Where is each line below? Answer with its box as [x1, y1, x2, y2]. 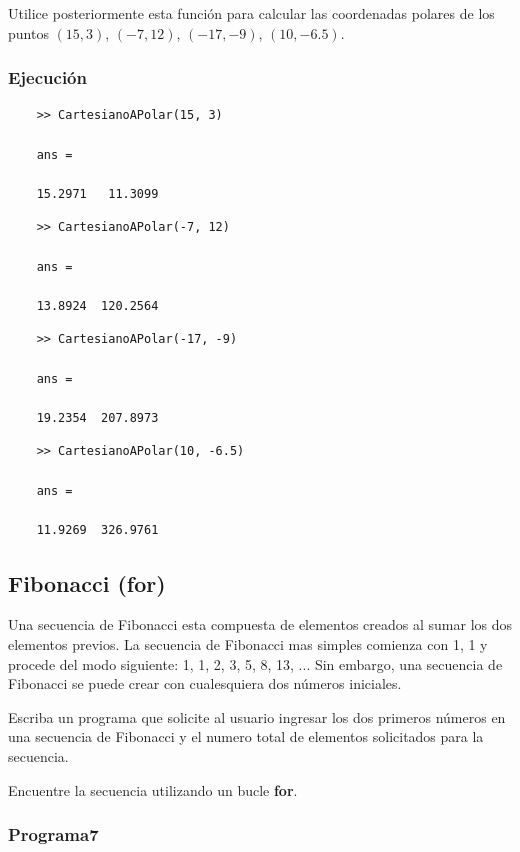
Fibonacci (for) [8, 567, 166, 598]
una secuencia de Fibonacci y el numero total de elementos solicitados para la [8, 726, 484, 747]
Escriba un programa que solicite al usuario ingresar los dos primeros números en [8, 706, 506, 727]
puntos [8, 22, 49, 43]
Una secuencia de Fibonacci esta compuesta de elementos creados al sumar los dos [8, 614, 513, 635]
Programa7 [8, 822, 99, 847]
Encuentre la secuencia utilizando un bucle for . [8, 779, 298, 800]
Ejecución [8, 65, 87, 90]
